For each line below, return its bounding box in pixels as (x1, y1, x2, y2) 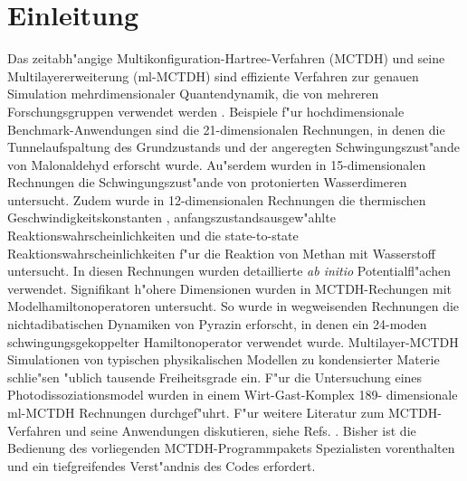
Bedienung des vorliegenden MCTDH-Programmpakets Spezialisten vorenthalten (7, 439, 455, 457)
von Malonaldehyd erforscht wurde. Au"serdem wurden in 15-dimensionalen (7, 155, 426, 174)
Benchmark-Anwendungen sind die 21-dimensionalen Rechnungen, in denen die (7, 119, 445, 138)
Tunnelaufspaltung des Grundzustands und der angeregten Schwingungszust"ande (7, 137, 460, 156)
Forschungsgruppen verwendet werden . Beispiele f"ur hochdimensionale (7, 101, 405, 120)
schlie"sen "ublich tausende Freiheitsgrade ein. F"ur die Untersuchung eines (7, 367, 423, 386)
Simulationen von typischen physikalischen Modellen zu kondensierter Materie (7, 350, 440, 369)
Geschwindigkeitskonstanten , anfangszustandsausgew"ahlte (7, 208, 336, 227)
